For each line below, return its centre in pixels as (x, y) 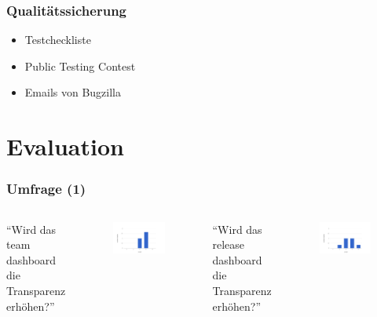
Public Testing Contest (80, 66)
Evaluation (65, 146)
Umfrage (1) (46, 189)
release (229, 244)
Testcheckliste (58, 40)
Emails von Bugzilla (73, 92)
